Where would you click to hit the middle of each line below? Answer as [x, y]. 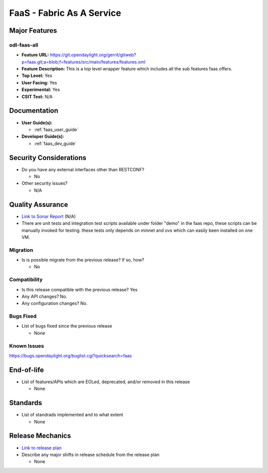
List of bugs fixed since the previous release [67, 326]
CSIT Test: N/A [37, 96]
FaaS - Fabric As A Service [65, 13]
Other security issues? [45, 183]
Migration [21, 250]
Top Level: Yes [37, 76]
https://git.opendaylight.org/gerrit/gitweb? [93, 55]
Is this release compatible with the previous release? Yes [79, 289]
